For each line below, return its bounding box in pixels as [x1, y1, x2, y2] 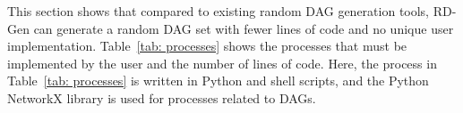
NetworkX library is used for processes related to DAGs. [7, 88, 316, 107]
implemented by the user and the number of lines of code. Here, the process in [7, 53, 437, 72]
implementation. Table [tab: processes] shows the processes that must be [7, 36, 407, 55]
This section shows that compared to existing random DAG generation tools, [7, 2, 430, 20]
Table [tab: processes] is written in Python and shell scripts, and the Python [7, 71, 429, 90]
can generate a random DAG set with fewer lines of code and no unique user [33, 19, 454, 37]
